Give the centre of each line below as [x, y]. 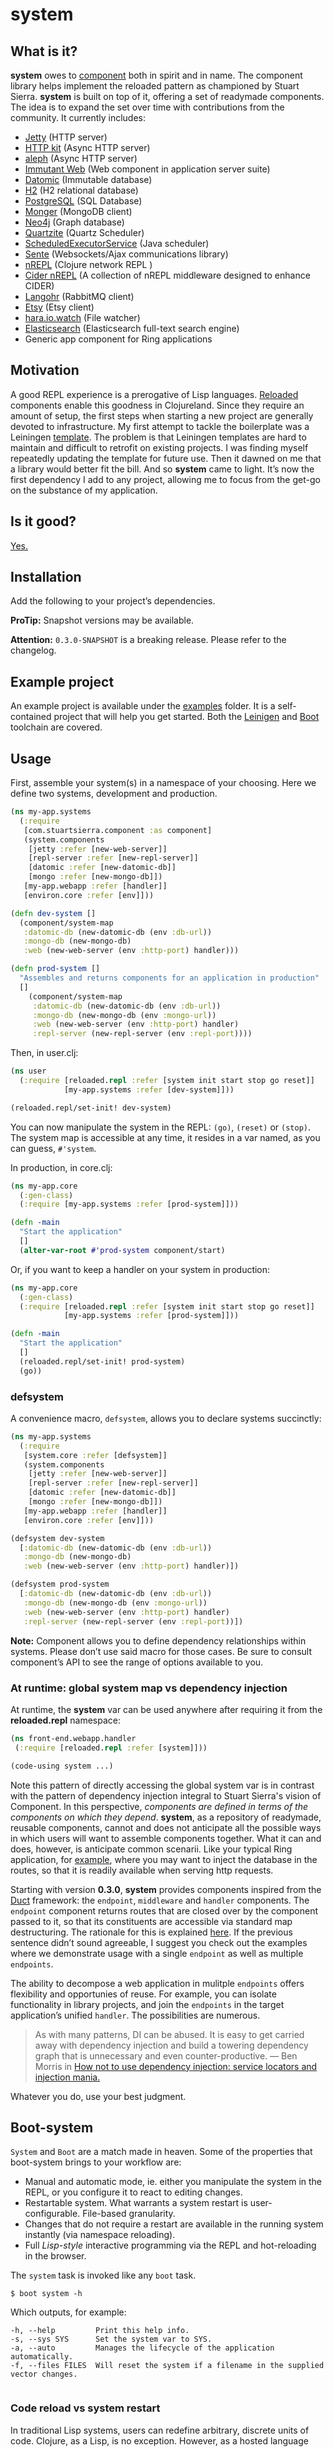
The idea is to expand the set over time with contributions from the [147, 107]
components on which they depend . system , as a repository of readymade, [166, 1817]
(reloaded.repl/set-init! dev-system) [91, 1108]
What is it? [44, 51]
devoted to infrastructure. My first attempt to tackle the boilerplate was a [160, 426]
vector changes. [44, 2374]
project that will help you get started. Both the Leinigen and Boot [186, 717]
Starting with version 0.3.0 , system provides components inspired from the [166, 1889]
